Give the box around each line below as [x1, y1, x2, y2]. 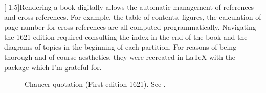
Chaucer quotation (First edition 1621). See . [25, 79, 166, 89]
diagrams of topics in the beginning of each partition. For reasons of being [4, 41, 237, 52]
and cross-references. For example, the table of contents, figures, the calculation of [4, 11, 261, 22]
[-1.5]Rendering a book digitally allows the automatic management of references [4, 2, 254, 12]
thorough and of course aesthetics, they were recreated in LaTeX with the [4, 51, 236, 62]
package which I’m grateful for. [4, 61, 102, 72]
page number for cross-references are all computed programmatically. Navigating [4, 21, 256, 32]
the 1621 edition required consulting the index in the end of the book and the [4, 31, 248, 42]
